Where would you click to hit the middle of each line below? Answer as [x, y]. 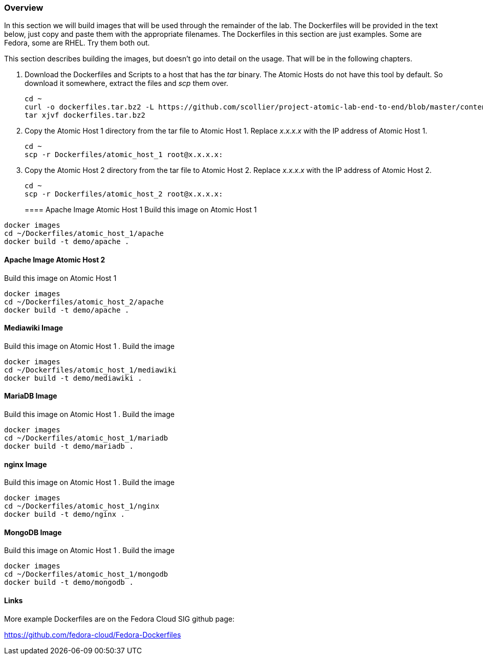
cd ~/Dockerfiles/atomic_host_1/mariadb [86, 438]
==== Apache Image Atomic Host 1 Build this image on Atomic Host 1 [141, 210]
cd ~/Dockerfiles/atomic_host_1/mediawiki [91, 370]
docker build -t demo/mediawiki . [73, 378]
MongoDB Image [33, 532]
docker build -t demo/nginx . [65, 514]
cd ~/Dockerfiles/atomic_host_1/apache [84, 234]
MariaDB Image [31, 396]
